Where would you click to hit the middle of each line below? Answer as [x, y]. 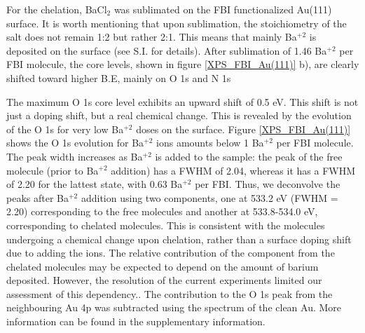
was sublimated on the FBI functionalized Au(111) [223, 9]
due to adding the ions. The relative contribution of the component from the [171, 253]
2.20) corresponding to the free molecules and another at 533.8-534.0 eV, [162, 211]
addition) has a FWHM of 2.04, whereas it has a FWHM [233, 170]
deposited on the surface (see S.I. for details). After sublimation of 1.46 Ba [167, 50]
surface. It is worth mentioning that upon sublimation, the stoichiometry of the [177, 23]
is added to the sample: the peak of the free [249, 156]
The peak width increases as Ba [75, 156]
